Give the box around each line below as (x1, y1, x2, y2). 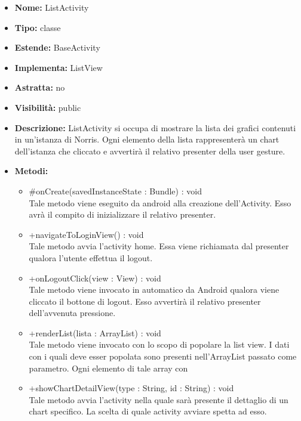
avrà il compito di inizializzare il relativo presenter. (29, 208, 216, 221)
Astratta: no (14, 81, 65, 94)
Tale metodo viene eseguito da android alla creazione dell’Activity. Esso (29, 196, 291, 209)
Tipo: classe (14, 21, 61, 33)
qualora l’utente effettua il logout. (29, 251, 153, 264)
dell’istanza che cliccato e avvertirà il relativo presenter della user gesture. (14, 144, 285, 157)
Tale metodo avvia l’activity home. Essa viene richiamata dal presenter (29, 240, 289, 252)
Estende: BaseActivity (14, 41, 100, 54)
